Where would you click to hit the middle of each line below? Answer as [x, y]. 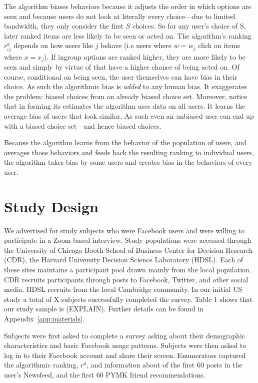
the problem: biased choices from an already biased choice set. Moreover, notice [126, 96]
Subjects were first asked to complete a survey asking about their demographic [125, 335]
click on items [219, 45]
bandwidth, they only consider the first [64, 26]
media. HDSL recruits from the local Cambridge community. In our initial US [123, 289]
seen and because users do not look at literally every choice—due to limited [120, 16]
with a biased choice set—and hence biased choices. [83, 125]
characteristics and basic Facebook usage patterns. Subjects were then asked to [125, 345]
